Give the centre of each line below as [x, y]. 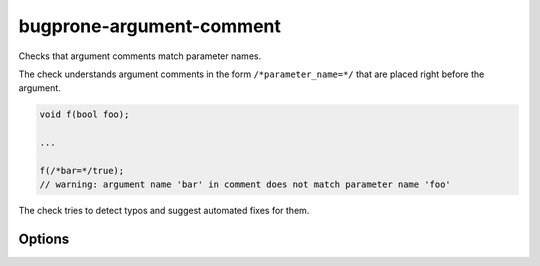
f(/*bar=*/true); [82, 170]
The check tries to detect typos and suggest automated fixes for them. [164, 211]
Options [44, 239]
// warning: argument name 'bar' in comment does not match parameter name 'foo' [245, 184]
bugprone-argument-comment [150, 26]
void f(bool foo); [84, 114]
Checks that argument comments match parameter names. [140, 56]
